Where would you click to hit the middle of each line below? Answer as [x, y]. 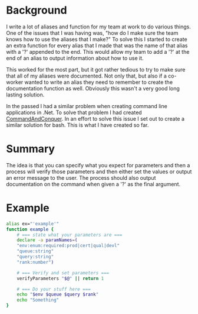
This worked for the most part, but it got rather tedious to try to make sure [96, 69]
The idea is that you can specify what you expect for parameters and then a [98, 165]
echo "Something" [38, 300]
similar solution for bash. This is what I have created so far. [77, 125]
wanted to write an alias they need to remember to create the [98, 82]
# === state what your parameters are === [70, 235]
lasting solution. [25, 95]
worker [15, 82]
